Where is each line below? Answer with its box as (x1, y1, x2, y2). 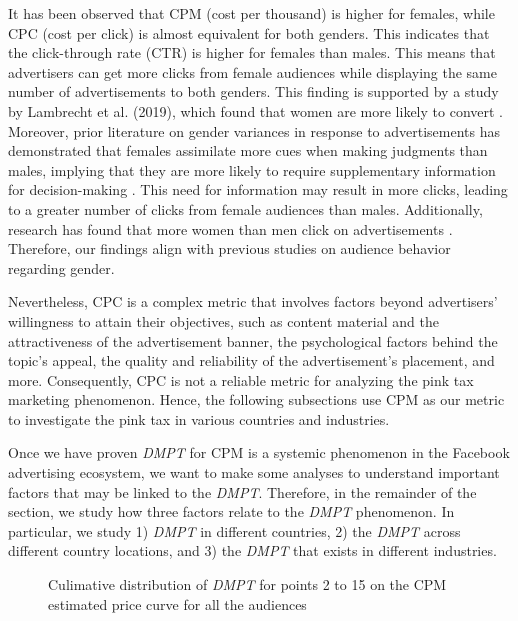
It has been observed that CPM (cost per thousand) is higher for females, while (8, 3, 495, 23)
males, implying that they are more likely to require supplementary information (8, 159, 496, 180)
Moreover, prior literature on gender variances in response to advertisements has (8, 120, 500, 141)
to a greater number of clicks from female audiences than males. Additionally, (8, 198, 483, 219)
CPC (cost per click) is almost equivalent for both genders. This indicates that (8, 22, 490, 43)
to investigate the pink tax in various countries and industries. (8, 408, 390, 429)
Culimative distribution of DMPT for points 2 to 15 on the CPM (48, 574, 447, 595)
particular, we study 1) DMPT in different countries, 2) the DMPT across (8, 520, 461, 541)
